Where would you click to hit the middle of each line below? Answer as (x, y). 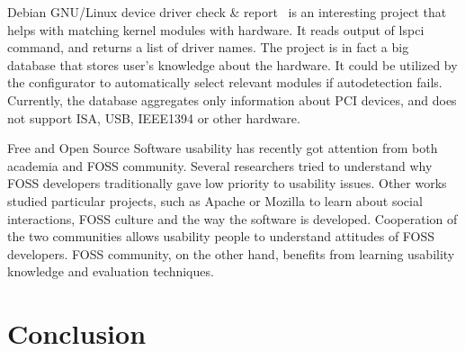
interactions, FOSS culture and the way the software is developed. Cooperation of (232, 218)
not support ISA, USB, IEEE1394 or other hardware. (154, 117)
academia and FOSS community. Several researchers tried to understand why (220, 165)
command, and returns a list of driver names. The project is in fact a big (208, 47)
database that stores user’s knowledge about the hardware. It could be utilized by (232, 64)
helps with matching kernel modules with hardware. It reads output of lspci (216, 29)
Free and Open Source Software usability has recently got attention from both (223, 148)
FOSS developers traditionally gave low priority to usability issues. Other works (227, 183)
